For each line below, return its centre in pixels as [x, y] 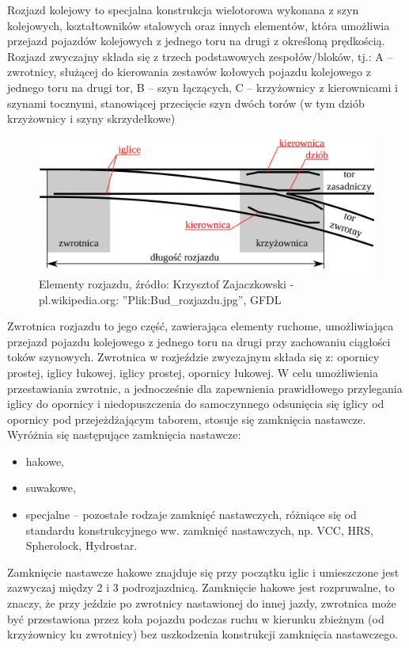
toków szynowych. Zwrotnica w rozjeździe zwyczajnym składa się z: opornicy [193, 357]
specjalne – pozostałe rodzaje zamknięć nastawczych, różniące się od [191, 515]
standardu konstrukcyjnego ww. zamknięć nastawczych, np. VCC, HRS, [199, 530]
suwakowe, [51, 488]
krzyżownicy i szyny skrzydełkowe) [91, 118]
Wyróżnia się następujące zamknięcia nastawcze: [124, 435]
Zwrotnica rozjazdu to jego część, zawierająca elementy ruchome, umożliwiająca [201, 326]
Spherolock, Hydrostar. [81, 545]
